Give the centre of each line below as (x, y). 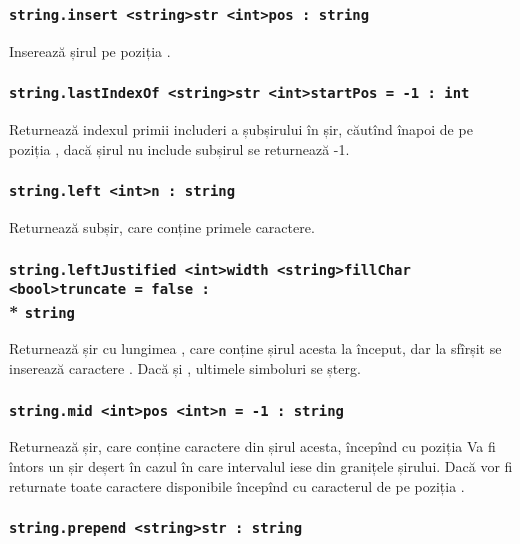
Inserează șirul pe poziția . (90, 50)
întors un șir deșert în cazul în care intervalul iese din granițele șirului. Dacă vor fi (261, 466)
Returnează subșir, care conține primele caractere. (162, 227)
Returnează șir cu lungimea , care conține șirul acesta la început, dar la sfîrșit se (255, 348)
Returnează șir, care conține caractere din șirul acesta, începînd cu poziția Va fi (252, 446)
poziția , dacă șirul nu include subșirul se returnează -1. (179, 148)
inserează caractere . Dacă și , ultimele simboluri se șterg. (185, 368)
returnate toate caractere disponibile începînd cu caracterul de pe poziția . (237, 485)
